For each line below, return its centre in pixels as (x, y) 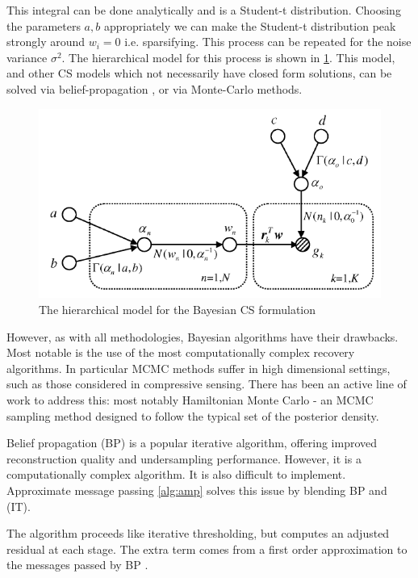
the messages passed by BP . (77, 565)
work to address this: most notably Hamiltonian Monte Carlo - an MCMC (190, 399)
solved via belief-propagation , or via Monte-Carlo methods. (155, 88)
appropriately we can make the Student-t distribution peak (250, 25)
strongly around (46, 42)
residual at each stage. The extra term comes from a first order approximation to (207, 549)
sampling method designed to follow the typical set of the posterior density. (193, 415)
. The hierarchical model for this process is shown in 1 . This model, (228, 57)
